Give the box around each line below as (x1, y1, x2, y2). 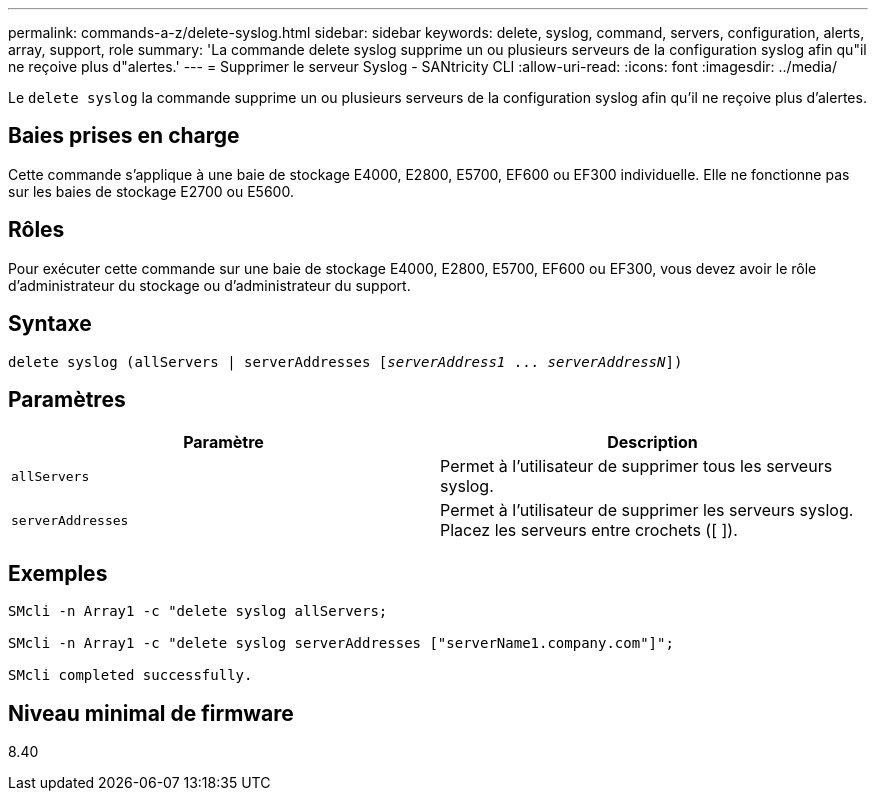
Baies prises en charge (8, 123, 240, 149)
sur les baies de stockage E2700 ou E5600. (8, 182, 294, 200)
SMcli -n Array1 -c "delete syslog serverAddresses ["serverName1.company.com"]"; (8, 635, 674, 652)
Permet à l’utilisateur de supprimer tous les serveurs (440, 456, 833, 477)
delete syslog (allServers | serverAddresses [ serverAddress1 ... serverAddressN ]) (8, 353, 683, 370)
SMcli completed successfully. (8, 667, 253, 684)
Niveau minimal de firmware (8, 700, 294, 726)
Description (607, 432, 698, 453)
